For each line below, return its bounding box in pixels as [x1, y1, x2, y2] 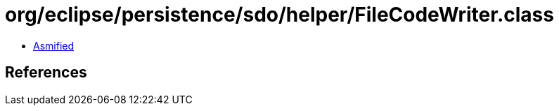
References [5, 64, 87, 82]
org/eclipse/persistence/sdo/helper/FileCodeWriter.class [5, 3, 554, 27]
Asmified [33, 39, 75, 52]
